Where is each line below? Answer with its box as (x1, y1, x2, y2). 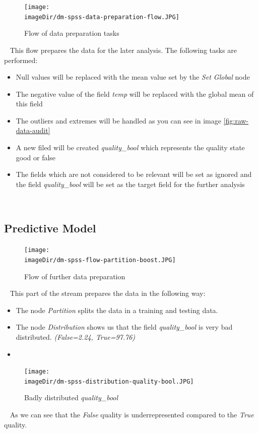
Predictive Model (4, 220, 96, 236)
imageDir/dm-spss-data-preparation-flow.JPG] (24, 13, 179, 21)
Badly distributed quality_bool (24, 392, 118, 403)
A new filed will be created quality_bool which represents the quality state (16, 142, 245, 153)
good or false (16, 152, 56, 162)
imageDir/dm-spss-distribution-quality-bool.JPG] (24, 378, 194, 385)
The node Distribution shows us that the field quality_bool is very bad (16, 322, 233, 332)
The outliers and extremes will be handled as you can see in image (16, 115, 221, 126)
